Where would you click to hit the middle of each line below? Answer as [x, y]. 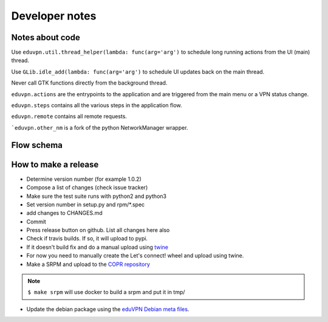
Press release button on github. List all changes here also [98, 230]
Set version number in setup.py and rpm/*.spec [86, 205]
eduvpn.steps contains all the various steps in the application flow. [97, 105]
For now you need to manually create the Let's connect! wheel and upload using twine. [135, 256]
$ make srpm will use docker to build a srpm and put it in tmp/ [106, 292]
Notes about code [46, 37]
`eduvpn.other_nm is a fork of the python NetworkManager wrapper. [100, 127]
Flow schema [37, 145]
